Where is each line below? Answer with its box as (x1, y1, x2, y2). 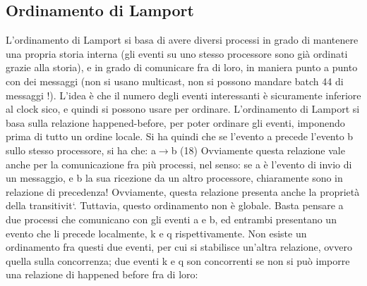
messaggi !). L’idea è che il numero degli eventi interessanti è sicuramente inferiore (6, 87, 361, 102)
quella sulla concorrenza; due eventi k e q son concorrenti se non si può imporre (6, 253, 350, 268)
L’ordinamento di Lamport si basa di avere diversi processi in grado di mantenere (6, 32, 359, 47)
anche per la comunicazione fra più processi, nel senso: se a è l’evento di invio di (6, 156, 352, 171)
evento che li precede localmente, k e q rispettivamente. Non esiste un (6, 225, 307, 240)
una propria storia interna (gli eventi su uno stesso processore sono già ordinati (6, 46, 348, 61)
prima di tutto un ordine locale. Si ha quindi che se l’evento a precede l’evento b (6, 129, 354, 144)
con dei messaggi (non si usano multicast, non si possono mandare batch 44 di (6, 73, 344, 88)
